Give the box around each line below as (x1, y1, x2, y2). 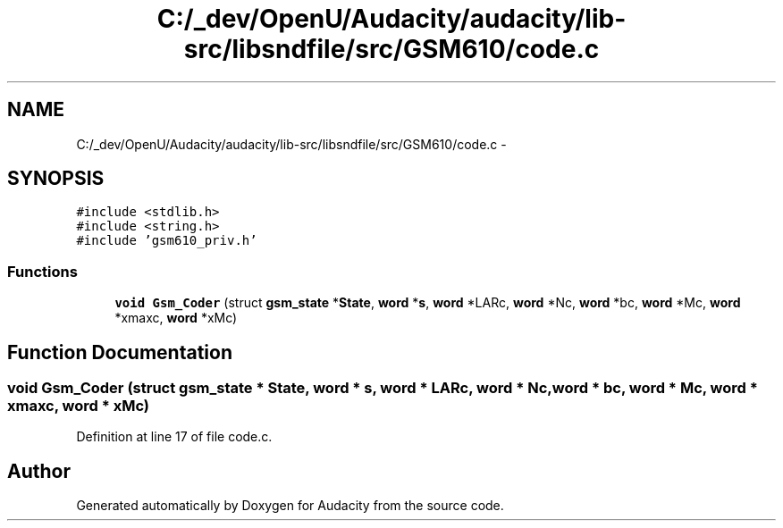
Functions (7, 262, 78, 281)
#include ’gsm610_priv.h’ (76, 233, 257, 248)
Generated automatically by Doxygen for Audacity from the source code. (76, 498, 504, 514)
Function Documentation (7, 340, 232, 364)
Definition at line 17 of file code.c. (76, 429, 273, 445)
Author (7, 459, 71, 482)
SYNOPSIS (7, 167, 105, 190)
